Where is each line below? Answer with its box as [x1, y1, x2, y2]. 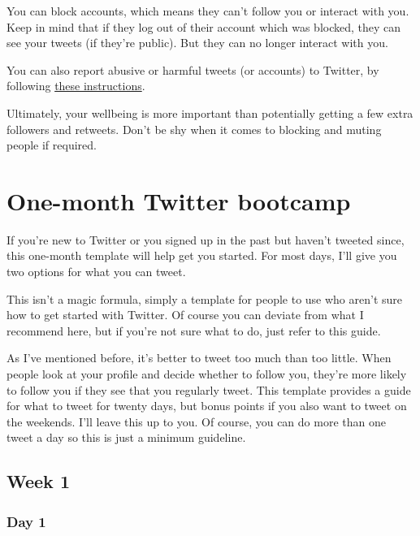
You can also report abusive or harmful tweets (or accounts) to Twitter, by [6, 61, 379, 78]
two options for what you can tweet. [6, 263, 186, 280]
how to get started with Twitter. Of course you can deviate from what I [6, 306, 364, 323]
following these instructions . [6, 77, 145, 94]
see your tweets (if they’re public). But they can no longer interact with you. [6, 34, 388, 51]
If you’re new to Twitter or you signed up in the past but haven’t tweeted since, [6, 231, 405, 248]
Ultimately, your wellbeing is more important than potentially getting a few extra [6, 104, 414, 121]
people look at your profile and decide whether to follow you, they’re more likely [6, 365, 407, 383]
